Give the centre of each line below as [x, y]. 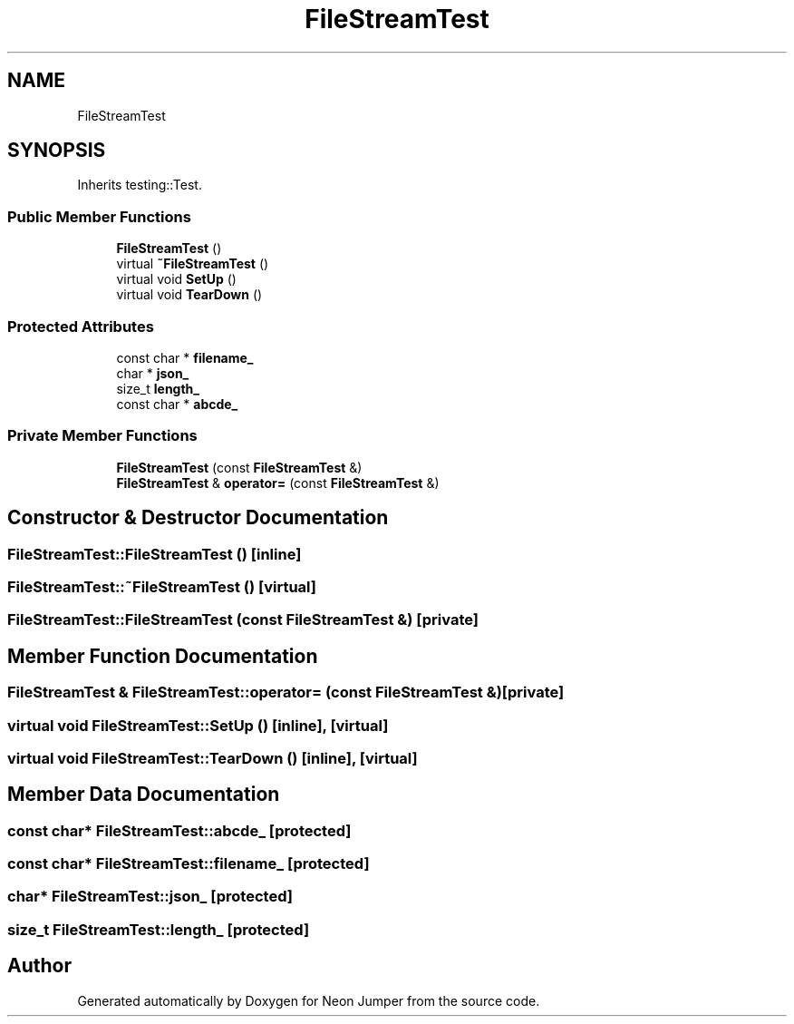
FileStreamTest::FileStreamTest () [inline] [155, 554]
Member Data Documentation [144, 795]
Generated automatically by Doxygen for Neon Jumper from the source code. [309, 1000]
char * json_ [153, 373]
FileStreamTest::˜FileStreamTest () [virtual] [162, 586]
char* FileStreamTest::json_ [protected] [150, 897]
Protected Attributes [81, 326]
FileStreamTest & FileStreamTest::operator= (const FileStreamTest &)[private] [286, 692]
